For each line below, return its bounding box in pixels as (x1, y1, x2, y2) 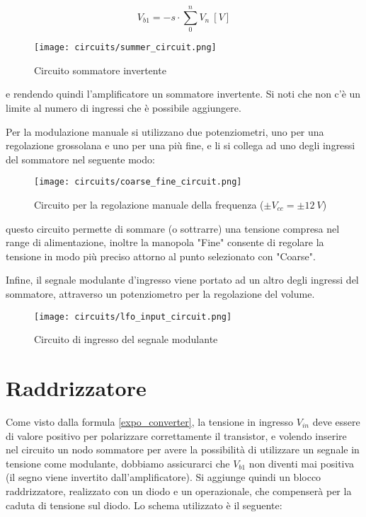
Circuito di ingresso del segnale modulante (34, 332, 218, 347)
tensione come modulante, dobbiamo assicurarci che (6, 455, 230, 470)
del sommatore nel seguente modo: (6, 151, 155, 166)
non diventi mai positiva (248, 455, 355, 470)
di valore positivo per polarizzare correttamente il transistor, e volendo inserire (6, 428, 347, 443)
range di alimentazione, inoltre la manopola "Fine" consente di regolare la (6, 235, 324, 250)
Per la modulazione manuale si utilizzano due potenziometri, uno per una (6, 124, 324, 139)
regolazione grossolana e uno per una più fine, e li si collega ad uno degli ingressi (6, 138, 355, 153)
